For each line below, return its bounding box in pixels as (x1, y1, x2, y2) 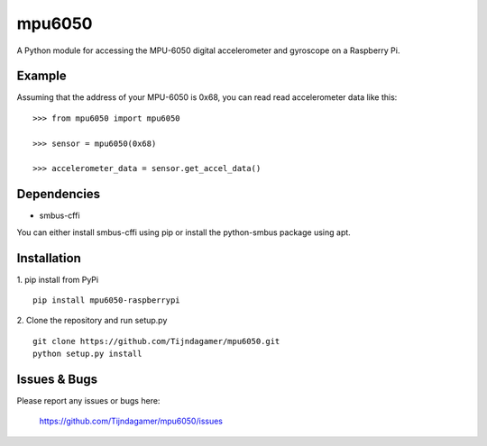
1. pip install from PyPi (16, 274, 99, 285)
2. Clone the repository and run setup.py (16, 315, 168, 326)
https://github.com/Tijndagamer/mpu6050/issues (39, 415, 223, 427)
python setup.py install (32, 349, 142, 360)
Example (16, 68, 67, 84)
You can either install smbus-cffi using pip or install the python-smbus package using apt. (16, 226, 351, 238)
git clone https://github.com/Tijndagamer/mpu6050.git (32, 336, 280, 346)
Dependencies (16, 187, 101, 202)
